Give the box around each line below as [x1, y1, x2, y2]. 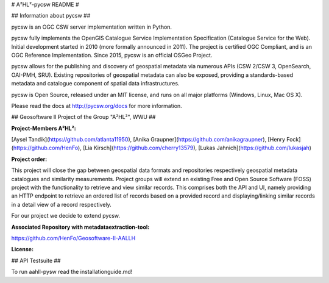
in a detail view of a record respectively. [11, 201, 112, 208]
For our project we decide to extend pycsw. [11, 212, 121, 220]
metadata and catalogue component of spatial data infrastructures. [11, 80, 180, 87]
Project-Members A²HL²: [11, 124, 76, 132]
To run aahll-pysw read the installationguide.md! [11, 268, 133, 276]
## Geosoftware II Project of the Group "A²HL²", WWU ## [11, 113, 156, 121]
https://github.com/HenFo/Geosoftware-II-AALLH [11, 234, 136, 242]
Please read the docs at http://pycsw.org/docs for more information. [11, 102, 182, 109]
